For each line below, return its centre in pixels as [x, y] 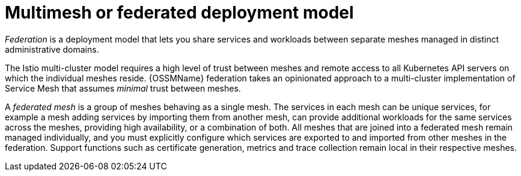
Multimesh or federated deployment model [179, 13]
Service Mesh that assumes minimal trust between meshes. [123, 88]
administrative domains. [52, 49]
